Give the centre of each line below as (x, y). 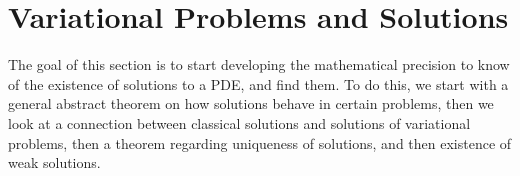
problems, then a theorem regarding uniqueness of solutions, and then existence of (260, 142)
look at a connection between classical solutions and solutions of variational (239, 122)
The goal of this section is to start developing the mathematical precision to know (259, 64)
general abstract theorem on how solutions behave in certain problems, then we (251, 103)
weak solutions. (54, 162)
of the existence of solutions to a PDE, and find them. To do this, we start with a (258, 83)
